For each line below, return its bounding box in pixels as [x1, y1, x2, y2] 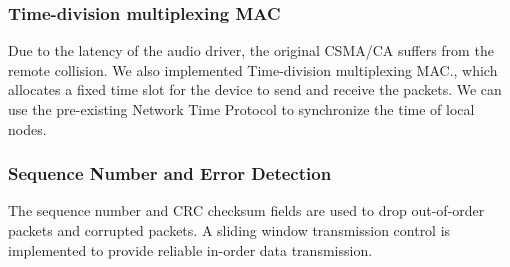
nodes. [8, 118, 47, 139]
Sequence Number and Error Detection [8, 161, 332, 186]
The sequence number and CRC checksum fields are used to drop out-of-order [8, 200, 485, 221]
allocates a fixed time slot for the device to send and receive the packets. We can [8, 79, 502, 100]
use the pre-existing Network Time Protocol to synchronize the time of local [8, 99, 475, 119]
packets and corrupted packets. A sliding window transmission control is [8, 220, 451, 240]
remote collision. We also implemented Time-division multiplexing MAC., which [8, 59, 498, 80]
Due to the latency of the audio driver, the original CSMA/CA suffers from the [8, 40, 494, 61]
